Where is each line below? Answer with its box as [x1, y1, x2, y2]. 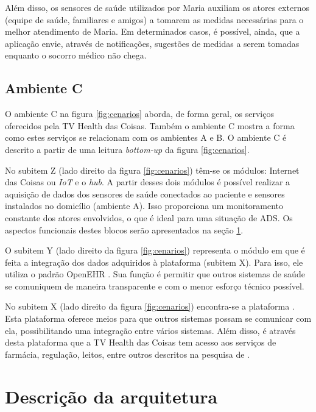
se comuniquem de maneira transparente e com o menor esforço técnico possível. [5, 279, 304, 292]
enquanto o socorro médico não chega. [5, 49, 147, 62]
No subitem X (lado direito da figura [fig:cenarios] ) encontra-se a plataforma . [5, 300, 295, 313]
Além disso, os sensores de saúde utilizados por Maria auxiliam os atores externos [5, 1, 309, 13]
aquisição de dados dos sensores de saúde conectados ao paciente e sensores [5, 187, 285, 200]
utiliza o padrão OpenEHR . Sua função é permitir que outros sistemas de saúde [5, 268, 305, 280]
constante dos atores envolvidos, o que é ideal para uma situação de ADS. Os [5, 211, 293, 224]
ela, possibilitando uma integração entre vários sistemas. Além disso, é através [5, 324, 296, 336]
